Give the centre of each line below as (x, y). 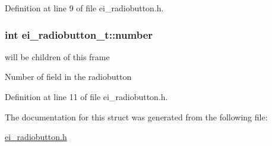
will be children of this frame (57, 56)
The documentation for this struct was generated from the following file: (136, 117)
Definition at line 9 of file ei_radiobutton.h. (84, 8)
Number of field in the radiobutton (68, 77)
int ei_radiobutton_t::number (79, 34)
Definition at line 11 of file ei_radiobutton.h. (86, 97)
